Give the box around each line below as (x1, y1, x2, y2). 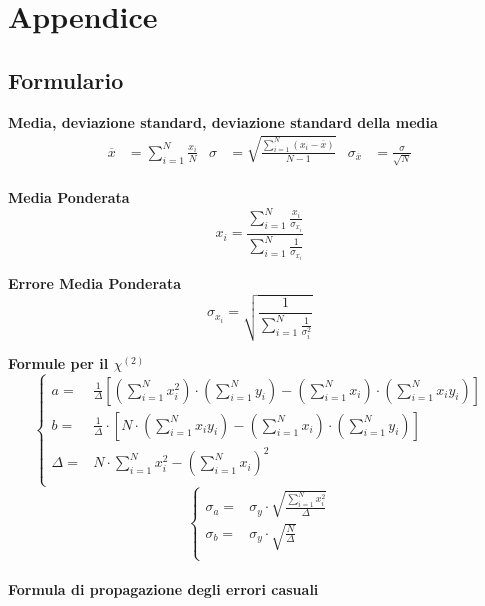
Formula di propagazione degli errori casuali (8, 578, 319, 599)
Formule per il (8, 352, 109, 373)
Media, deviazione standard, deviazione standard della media (8, 111, 438, 132)
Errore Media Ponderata (8, 273, 181, 294)
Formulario (8, 64, 124, 95)
